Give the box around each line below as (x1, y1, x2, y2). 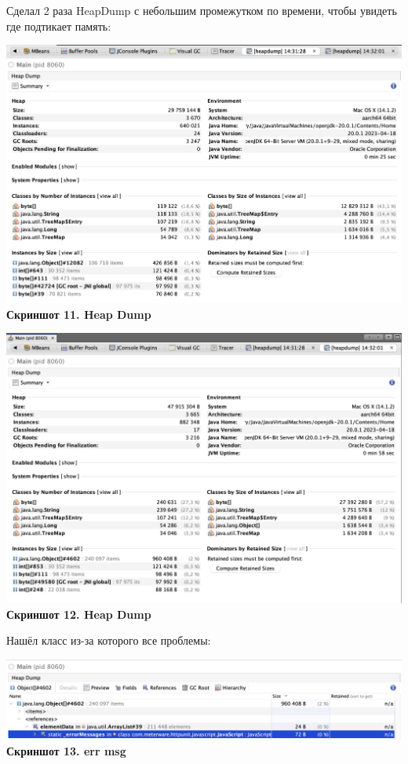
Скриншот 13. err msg (6, 742, 126, 759)
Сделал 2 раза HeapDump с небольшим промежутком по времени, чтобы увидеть (6, 2, 397, 18)
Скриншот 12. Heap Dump (6, 605, 151, 622)
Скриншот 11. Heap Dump (6, 305, 151, 322)
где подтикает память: (6, 17, 111, 34)
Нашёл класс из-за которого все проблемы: (6, 632, 211, 649)
